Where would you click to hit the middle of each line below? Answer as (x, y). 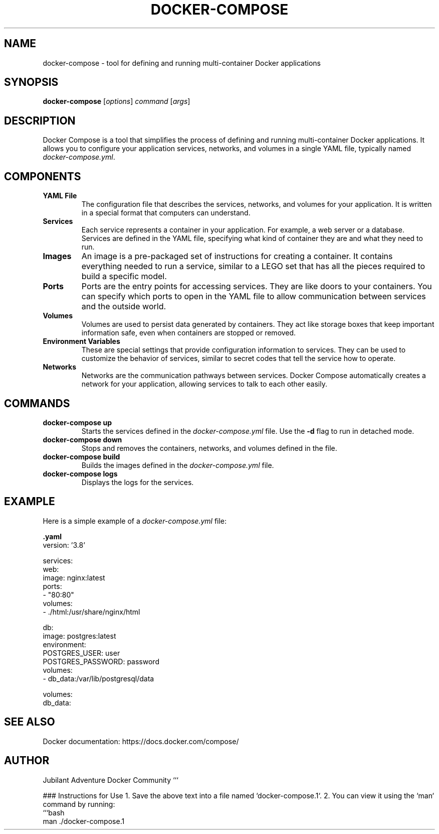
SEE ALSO (30, 722)
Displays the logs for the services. (138, 482)
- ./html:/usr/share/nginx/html (91, 612)
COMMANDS (37, 403)
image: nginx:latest (74, 577)
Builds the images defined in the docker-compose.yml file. (178, 465)
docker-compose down (82, 439)
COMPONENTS (43, 176)
